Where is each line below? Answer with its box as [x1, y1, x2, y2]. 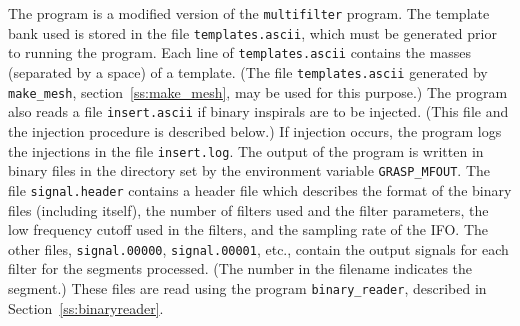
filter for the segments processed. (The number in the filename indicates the [8, 258, 473, 279]
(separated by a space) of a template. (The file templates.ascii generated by [8, 61, 488, 82]
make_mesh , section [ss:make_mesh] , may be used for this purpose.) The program [8, 81, 508, 102]
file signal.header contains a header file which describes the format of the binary [8, 179, 512, 200]
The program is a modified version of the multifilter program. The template [8, 3, 490, 23]
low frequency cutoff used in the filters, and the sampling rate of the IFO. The [8, 219, 489, 240]
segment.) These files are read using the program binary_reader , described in [8, 277, 487, 298]
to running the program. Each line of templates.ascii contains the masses [8, 42, 472, 63]
